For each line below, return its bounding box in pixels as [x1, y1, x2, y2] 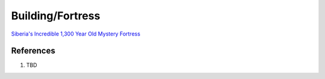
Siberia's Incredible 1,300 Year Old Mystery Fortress [11, 30, 141, 37]
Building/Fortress [11, 9, 101, 22]
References [11, 46, 55, 56]
